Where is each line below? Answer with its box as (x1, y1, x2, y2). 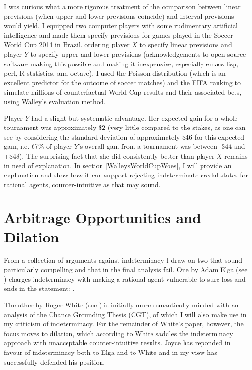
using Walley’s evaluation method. (4, 96, 106, 106)
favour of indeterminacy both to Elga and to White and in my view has (4, 347, 217, 357)
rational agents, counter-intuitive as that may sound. (4, 179, 161, 189)
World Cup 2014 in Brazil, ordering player (4, 39, 130, 49)
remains (224, 150, 248, 161)
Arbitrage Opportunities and (4, 208, 202, 227)
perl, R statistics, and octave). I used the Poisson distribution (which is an (4, 68, 226, 78)
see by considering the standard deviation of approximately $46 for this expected (4, 131, 245, 142)
